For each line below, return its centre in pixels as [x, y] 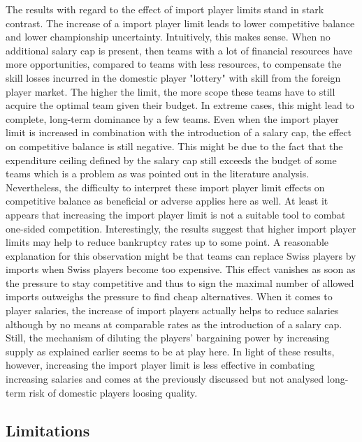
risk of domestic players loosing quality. [113, 392]
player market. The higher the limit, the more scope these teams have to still [171, 91]
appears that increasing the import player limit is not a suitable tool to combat [176, 214]
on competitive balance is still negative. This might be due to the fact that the [174, 146]
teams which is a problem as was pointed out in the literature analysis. [158, 174]
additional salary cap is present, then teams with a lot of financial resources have [179, 50]
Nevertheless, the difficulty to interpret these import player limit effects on [165, 187]
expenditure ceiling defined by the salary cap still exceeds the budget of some [171, 160]
